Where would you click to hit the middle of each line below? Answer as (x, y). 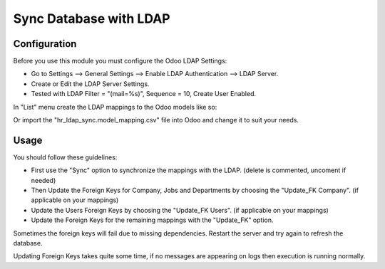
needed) (43, 180)
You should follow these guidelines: (65, 157)
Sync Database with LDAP (92, 19)
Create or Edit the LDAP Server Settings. (90, 84)
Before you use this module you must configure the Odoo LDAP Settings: (120, 61)
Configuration (45, 44)
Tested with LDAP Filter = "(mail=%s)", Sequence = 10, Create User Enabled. (144, 94)
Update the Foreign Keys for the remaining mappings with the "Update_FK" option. (152, 220)
